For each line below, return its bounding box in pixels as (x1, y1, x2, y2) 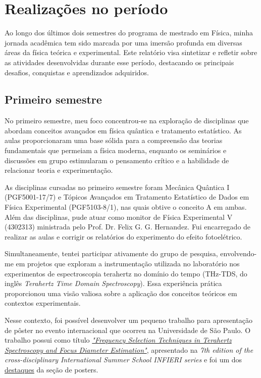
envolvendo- (220, 248, 257, 259)
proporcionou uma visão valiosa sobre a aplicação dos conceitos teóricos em (5, 288, 237, 298)
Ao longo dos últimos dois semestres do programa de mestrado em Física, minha (5, 27, 253, 38)
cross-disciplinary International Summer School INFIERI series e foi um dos (5, 354, 242, 365)
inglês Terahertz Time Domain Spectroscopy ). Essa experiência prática (5, 278, 222, 289)
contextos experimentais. (5, 298, 81, 308)
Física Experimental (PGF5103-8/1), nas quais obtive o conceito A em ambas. (5, 202, 247, 212)
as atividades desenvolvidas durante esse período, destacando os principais (5, 57, 234, 67)
